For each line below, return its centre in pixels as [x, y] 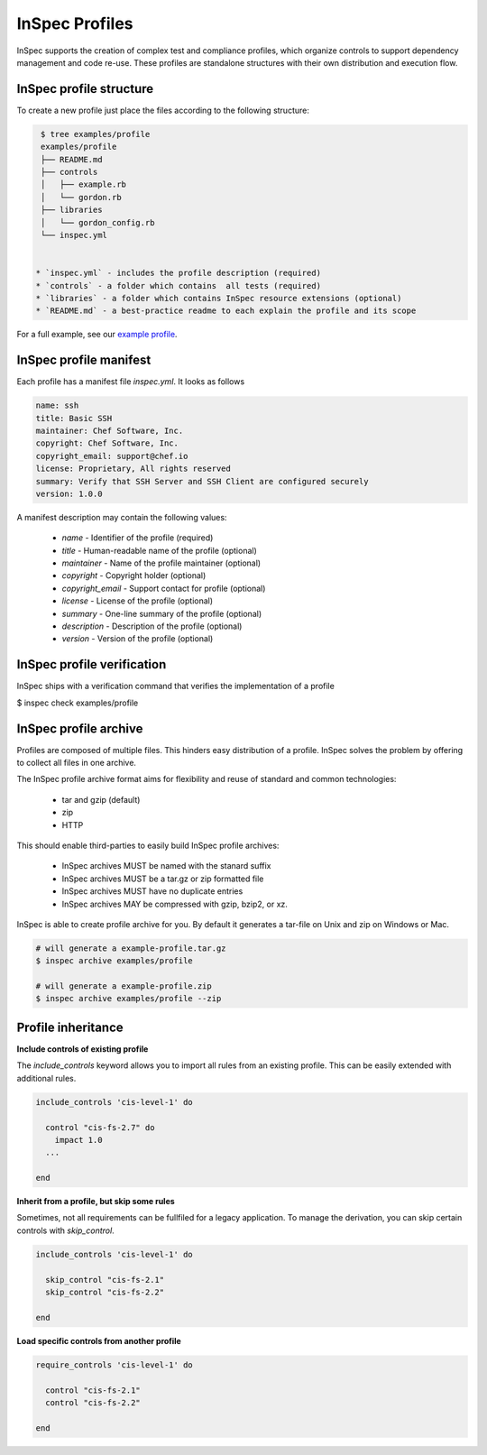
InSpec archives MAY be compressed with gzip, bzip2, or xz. [175, 904]
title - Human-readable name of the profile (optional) [159, 550]
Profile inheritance [70, 1027]
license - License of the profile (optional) [138, 601]
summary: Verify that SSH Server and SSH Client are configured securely [202, 481]
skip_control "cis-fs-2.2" [105, 1292]
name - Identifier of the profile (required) [138, 538]
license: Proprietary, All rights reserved [133, 469]
